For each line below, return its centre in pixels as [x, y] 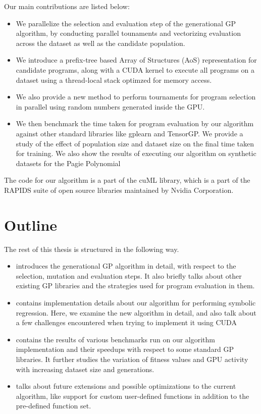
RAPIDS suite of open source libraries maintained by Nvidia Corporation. [119, 190]
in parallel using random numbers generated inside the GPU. [110, 106]
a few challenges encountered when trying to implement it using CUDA [126, 322]
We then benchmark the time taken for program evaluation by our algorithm [135, 123]
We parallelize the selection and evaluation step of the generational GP [126, 23]
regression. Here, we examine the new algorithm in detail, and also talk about [136, 312]
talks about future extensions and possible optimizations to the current [126, 386]
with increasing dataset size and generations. [85, 369]
